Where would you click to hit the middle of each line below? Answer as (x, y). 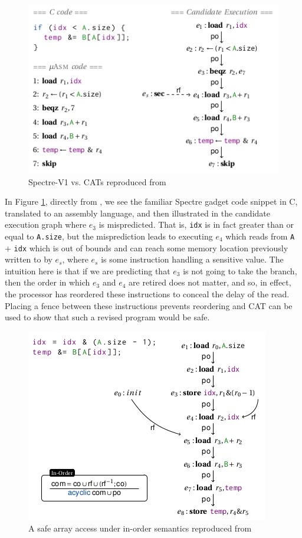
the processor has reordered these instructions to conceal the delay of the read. (147, 294)
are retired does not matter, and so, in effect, (210, 282)
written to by (29, 259)
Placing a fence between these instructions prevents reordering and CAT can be (149, 305)
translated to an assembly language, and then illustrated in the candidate (137, 213)
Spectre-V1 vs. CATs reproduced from (97, 181)
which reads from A (260, 236)
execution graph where (46, 224)
